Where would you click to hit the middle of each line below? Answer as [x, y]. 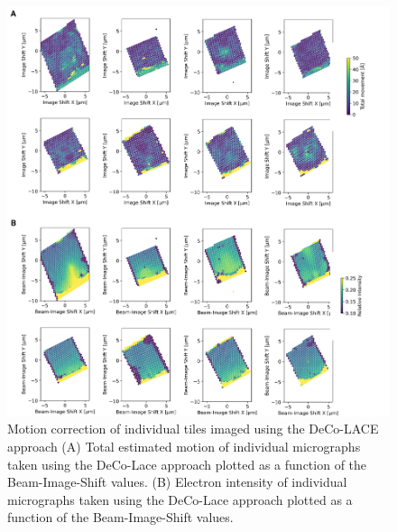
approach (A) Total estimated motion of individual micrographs [184, 446]
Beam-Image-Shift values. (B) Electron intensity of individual [177, 482]
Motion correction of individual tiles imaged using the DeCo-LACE [193, 429]
